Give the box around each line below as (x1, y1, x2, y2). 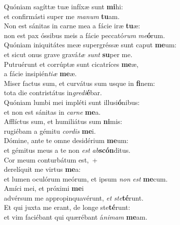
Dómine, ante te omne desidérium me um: (4, 135, 129, 145)
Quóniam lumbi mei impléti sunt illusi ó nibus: (4, 97, 140, 107)
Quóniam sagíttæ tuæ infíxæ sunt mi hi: (4, 1, 123, 11)
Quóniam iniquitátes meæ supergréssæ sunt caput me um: (4, 40, 177, 50)
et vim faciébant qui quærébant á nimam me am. (4, 212, 148, 222)
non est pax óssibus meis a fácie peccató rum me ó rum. (4, 30, 165, 40)
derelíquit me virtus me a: (4, 164, 81, 174)
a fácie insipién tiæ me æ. (4, 68, 77, 79)
